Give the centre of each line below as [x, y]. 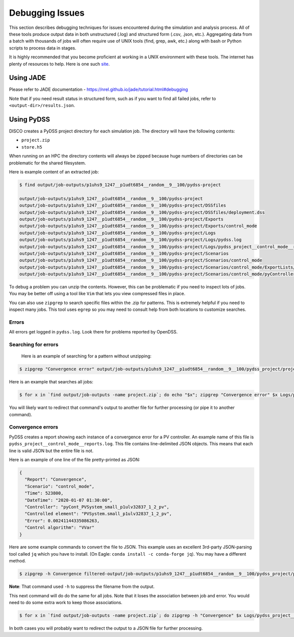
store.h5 [32, 147]
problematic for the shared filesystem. [48, 163]
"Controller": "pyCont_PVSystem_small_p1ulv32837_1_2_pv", [97, 507]
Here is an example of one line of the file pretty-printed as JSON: [75, 459]
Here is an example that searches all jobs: [51, 382]
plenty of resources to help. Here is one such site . [60, 64]
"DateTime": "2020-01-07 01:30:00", [69, 500]
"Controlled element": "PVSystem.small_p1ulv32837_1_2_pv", [98, 514]
